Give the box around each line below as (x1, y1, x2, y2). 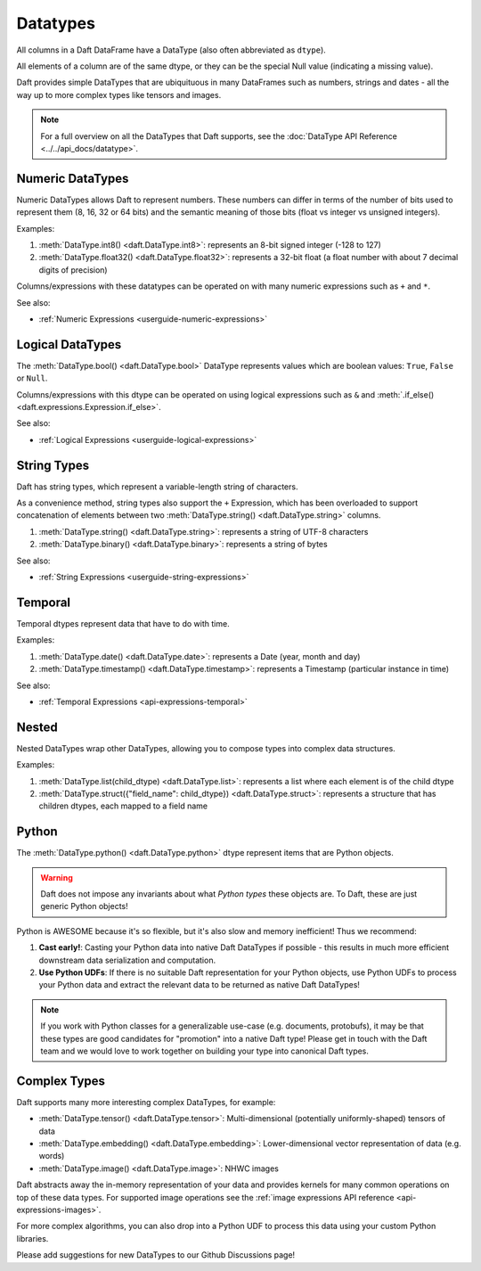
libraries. (16, 1233, 49, 1243)
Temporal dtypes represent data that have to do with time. (16, 618, 231, 628)
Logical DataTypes (16, 337, 122, 352)
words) (38, 1151, 65, 1161)
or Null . (16, 373, 48, 383)
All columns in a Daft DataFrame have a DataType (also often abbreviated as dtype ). (16, 45, 327, 55)
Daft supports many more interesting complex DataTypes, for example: (16, 1096, 276, 1107)
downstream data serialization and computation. (38, 955, 216, 965)
